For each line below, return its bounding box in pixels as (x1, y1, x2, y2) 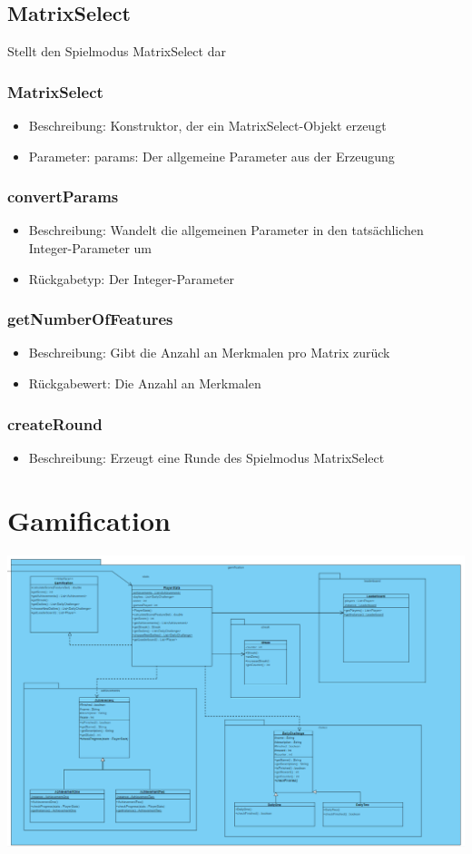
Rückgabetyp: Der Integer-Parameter (28, 269, 235, 288)
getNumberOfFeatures (7, 308, 173, 330)
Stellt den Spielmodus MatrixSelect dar (7, 42, 226, 61)
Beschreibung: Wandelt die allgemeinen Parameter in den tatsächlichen (28, 221, 424, 240)
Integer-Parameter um (28, 239, 152, 258)
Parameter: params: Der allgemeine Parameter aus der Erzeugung (28, 146, 395, 165)
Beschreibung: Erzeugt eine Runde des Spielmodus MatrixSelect (28, 447, 385, 466)
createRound (7, 412, 103, 435)
